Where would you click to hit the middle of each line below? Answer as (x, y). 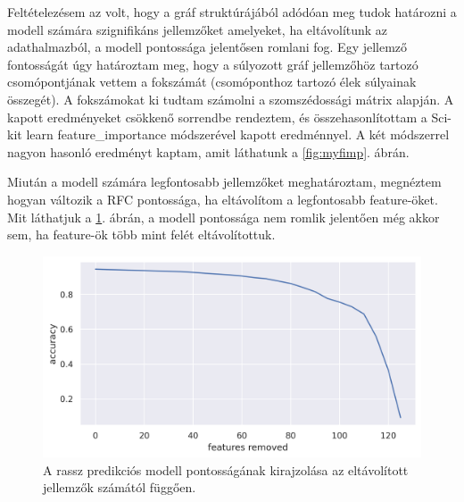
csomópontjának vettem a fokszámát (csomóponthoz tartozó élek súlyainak (212, 82)
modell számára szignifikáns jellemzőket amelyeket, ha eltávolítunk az (198, 29)
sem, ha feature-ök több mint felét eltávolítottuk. (141, 234)
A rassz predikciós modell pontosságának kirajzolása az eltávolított (226, 469)
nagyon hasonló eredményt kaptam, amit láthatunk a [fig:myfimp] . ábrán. (208, 151)
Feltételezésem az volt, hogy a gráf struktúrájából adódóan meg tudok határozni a (232, 12)
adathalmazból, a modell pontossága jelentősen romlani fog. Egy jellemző (207, 47)
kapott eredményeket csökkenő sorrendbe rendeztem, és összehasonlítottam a (217, 117)
